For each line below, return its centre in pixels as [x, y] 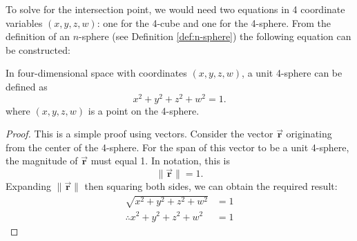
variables [24, 22]
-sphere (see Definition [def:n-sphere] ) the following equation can [215, 36]
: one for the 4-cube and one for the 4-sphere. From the [214, 22]
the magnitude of [42, 161]
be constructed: [38, 49]
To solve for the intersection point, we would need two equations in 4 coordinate [175, 9]
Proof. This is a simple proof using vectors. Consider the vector [139, 134]
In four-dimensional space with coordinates [96, 73]
